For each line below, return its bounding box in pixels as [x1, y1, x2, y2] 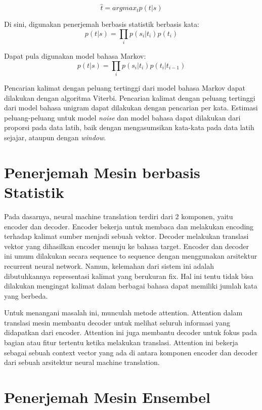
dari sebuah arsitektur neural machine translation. [4, 357, 160, 367]
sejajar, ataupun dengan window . [4, 132, 106, 143]
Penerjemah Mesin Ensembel [4, 387, 210, 407]
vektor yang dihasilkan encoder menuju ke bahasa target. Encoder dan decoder [4, 240, 249, 251]
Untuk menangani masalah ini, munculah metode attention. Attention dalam [4, 307, 243, 318]
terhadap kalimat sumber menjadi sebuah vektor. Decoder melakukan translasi [4, 231, 249, 241]
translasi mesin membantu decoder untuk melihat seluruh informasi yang [4, 317, 231, 327]
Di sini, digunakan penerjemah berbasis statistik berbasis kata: [4, 19, 199, 29]
